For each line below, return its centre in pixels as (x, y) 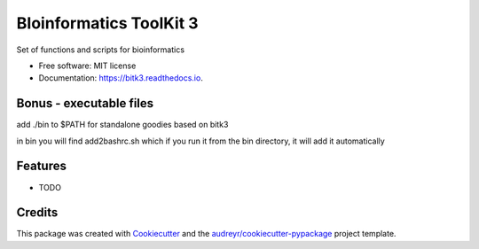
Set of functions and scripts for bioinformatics (101, 50)
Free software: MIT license (87, 66)
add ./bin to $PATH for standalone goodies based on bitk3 (122, 125)
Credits (37, 213)
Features (41, 166)
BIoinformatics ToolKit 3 (107, 23)
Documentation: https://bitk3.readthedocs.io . (121, 78)
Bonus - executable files (85, 103)
